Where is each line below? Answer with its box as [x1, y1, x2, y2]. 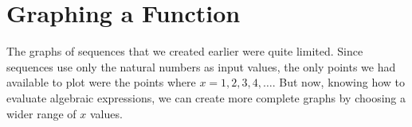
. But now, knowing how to [272, 74, 405, 90]
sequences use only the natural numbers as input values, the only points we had [6, 58, 396, 75]
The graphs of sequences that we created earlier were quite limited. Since [6, 43, 363, 60]
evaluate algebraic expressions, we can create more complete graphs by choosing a [6, 89, 406, 106]
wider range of [6, 105, 77, 121]
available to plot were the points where [6, 74, 196, 90]
